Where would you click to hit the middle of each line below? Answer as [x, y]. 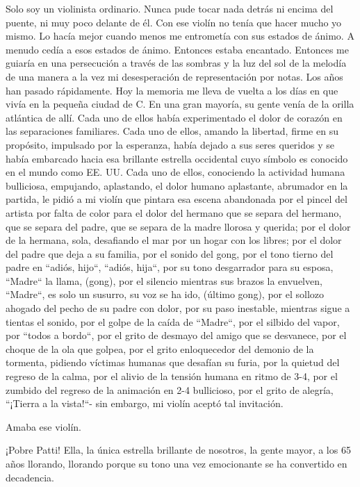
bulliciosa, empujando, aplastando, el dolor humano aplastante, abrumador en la [177, 185]
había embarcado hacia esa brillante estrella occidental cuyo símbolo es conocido [177, 158]
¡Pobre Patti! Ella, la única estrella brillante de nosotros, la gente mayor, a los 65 [178, 450]
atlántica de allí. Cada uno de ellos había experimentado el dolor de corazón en [174, 117]
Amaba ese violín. [43, 426]
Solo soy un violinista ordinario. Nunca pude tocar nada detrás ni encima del [170, 8]
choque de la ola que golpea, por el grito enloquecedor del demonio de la [160, 348]
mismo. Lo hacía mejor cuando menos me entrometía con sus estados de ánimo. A [180, 36]
